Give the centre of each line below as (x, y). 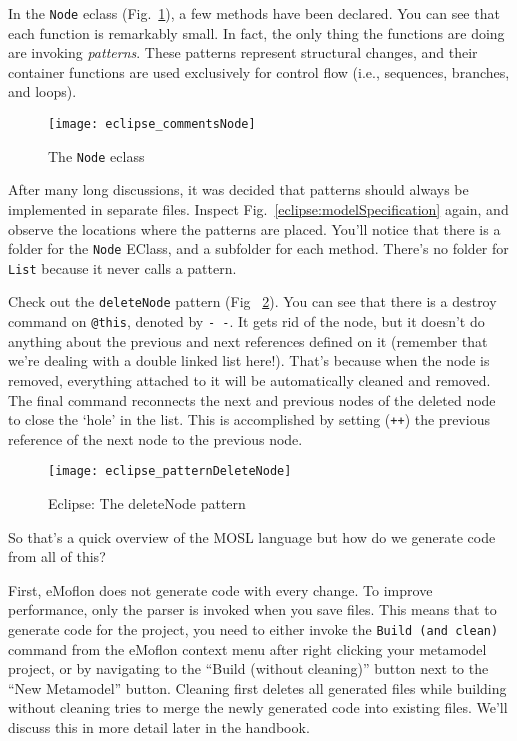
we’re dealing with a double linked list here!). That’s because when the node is (249, 360)
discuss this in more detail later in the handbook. (159, 727)
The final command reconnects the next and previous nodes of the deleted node (252, 399)
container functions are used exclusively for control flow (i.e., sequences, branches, (259, 71)
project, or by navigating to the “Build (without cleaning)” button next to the (248, 668)
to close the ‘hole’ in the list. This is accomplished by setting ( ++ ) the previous (249, 419)
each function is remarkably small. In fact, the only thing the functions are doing (256, 32)
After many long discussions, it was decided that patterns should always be (238, 189)
